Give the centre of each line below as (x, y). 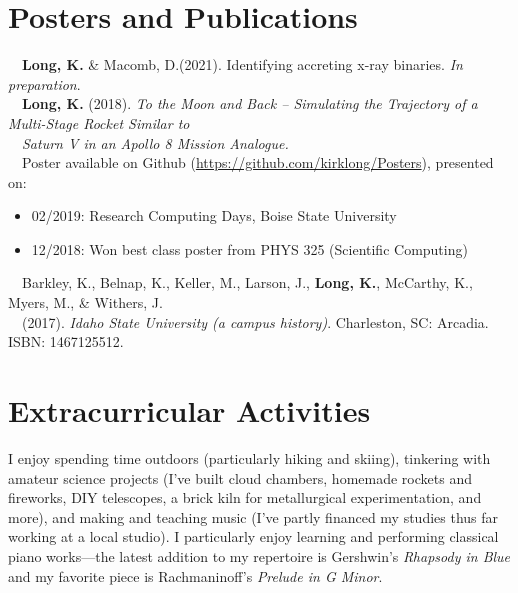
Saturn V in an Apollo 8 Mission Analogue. (155, 142)
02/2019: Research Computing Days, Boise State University (214, 215)
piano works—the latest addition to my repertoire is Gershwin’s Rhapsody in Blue (259, 555)
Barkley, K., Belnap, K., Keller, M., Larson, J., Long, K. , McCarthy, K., (247, 282)
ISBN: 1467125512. (66, 341)
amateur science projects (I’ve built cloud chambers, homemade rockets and (240, 477)
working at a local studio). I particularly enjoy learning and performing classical (253, 536)
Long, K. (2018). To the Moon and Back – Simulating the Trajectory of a (250, 103)
